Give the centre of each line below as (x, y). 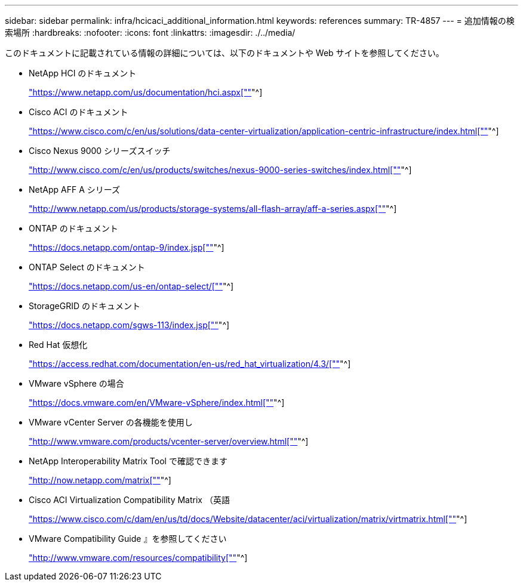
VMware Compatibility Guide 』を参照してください (128, 539)
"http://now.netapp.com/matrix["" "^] (100, 480)
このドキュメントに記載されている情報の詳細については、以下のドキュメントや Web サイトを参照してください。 (224, 53)
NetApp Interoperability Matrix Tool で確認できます (128, 461)
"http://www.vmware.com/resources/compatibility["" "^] (138, 558)
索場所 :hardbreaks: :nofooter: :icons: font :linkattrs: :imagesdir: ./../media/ (150, 33)
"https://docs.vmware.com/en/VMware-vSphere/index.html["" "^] (157, 403)
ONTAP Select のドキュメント (87, 267)
